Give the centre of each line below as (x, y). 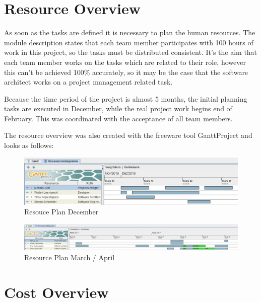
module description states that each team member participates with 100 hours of (129, 42)
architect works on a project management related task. (88, 82)
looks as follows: (29, 145)
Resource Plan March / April (70, 257)
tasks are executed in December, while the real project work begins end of (118, 108)
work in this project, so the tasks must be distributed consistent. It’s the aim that (131, 52)
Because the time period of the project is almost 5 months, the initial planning (126, 98)
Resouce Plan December (61, 212)
